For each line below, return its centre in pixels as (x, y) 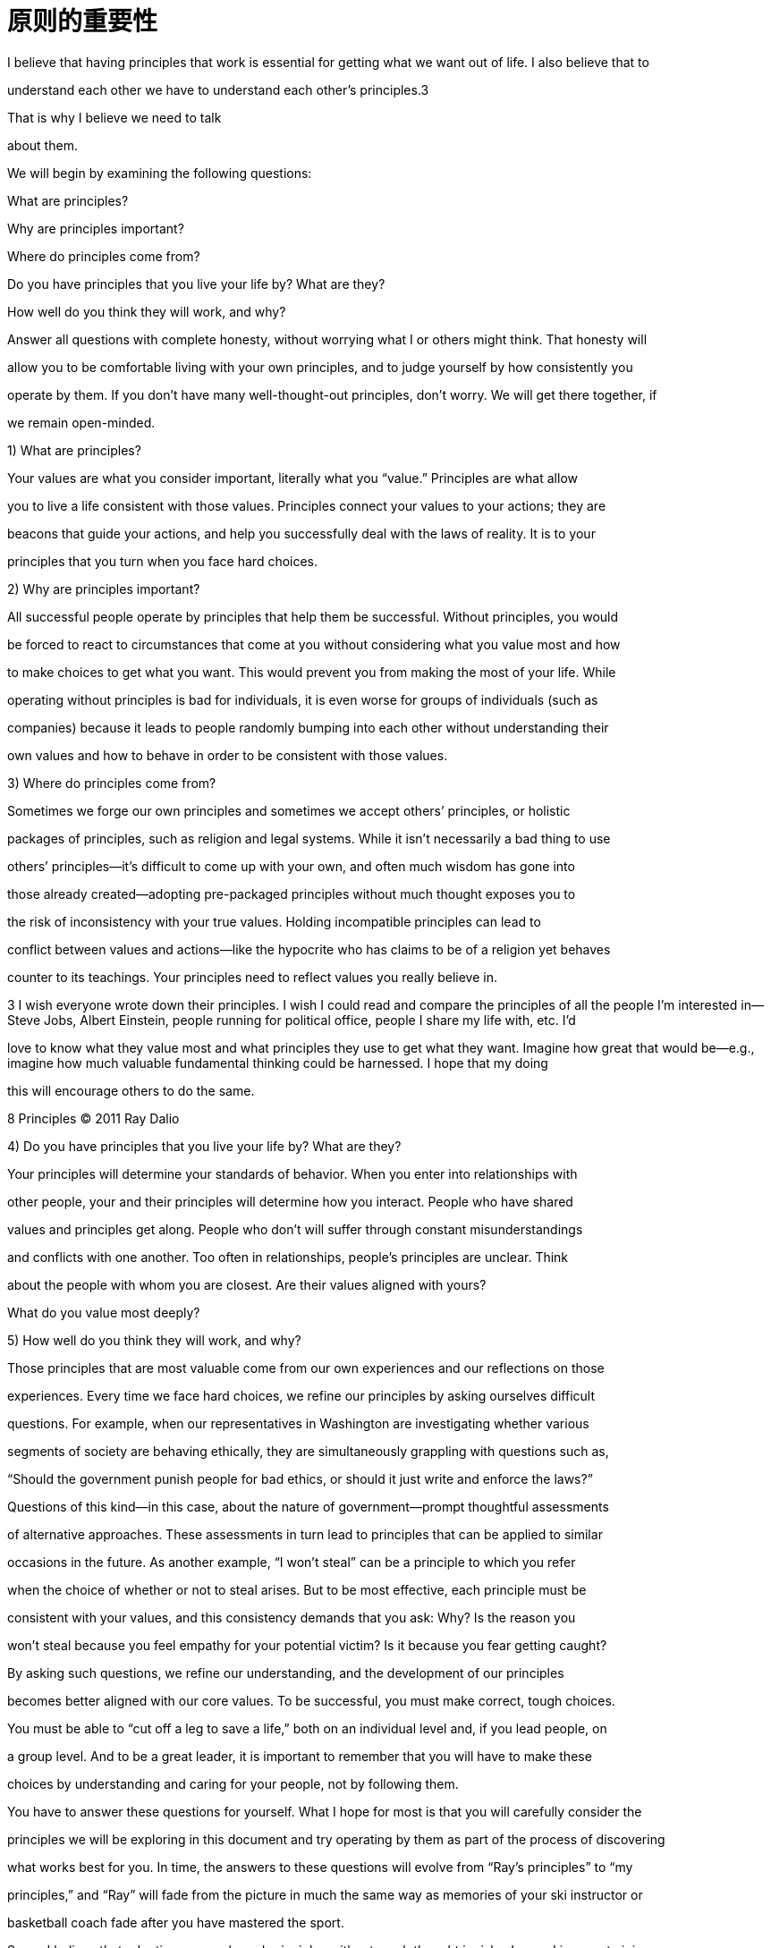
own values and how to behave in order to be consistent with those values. (228, 755)
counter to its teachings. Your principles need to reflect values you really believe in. (252, 977)
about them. (42, 145)
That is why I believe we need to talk (114, 117)
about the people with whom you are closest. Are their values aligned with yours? (247, 1284)
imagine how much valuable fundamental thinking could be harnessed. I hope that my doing (278, 1063)
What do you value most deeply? (104, 1312)
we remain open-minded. (81, 422)
